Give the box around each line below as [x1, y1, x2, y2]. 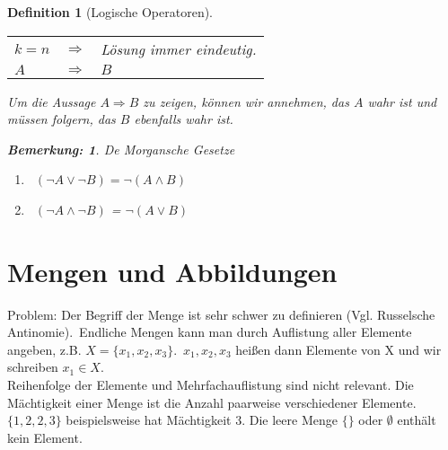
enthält [397, 410, 436, 429]
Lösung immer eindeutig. [101, 38, 257, 59]
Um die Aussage [7, 92, 96, 110]
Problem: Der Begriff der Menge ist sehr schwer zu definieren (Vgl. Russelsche [7, 304, 435, 323]
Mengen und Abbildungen [7, 252, 338, 289]
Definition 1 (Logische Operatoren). [7, 3, 214, 21]
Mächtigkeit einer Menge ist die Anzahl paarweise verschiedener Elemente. [7, 393, 417, 411]
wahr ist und [367, 92, 437, 110]
